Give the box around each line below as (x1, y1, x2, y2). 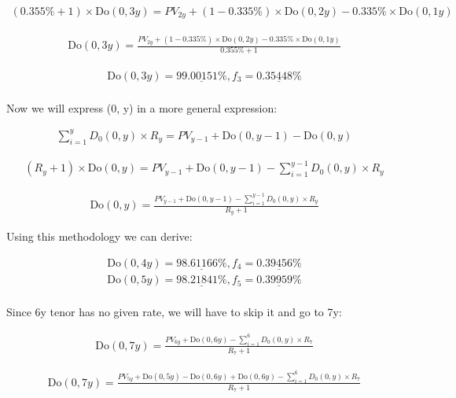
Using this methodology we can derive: (6, 228, 193, 245)
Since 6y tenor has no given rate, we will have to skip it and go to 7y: (6, 304, 342, 320)
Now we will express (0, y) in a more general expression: (6, 99, 278, 116)
